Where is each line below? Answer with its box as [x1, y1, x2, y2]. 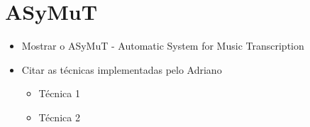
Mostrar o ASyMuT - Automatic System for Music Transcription [21, 38, 304, 53]
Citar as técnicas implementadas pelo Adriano [21, 62, 222, 77]
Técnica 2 [38, 109, 80, 124]
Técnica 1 [38, 86, 80, 101]
